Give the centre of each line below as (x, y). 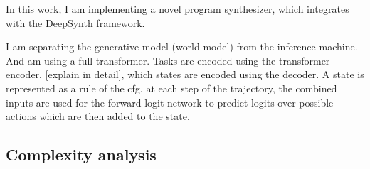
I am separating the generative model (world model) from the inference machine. (182, 47)
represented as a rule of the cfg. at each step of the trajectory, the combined (171, 88)
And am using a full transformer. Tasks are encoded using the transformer (168, 60)
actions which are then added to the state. (98, 116)
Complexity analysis (81, 154)
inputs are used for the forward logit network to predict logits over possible (170, 102)
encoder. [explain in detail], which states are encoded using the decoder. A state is (185, 74)
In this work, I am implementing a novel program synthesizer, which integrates (178, 9)
